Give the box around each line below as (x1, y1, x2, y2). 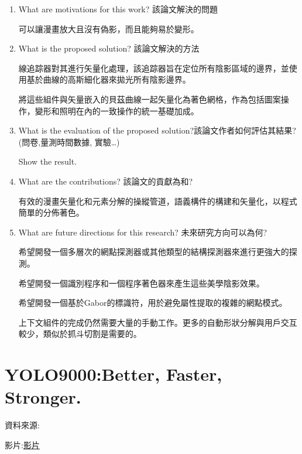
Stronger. (5, 385, 81, 409)
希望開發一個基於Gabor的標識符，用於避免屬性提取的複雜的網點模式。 (18, 296, 287, 309)
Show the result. (18, 155, 77, 168)
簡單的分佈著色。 (18, 206, 84, 219)
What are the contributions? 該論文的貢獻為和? (18, 175, 193, 187)
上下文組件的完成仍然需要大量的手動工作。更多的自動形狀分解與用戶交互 (18, 316, 297, 328)
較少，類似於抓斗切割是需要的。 (18, 327, 142, 340)
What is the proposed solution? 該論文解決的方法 (18, 42, 200, 54)
